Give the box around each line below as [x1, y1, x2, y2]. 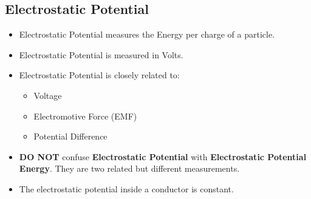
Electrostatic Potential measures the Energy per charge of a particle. [19, 28, 275, 41]
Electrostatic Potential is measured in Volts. [19, 48, 183, 61]
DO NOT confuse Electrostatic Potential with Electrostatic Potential [19, 150, 307, 163]
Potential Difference [33, 130, 108, 143]
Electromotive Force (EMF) [33, 109, 137, 122]
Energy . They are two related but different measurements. [19, 162, 240, 175]
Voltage [33, 89, 62, 101]
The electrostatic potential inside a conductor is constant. [19, 182, 234, 195]
